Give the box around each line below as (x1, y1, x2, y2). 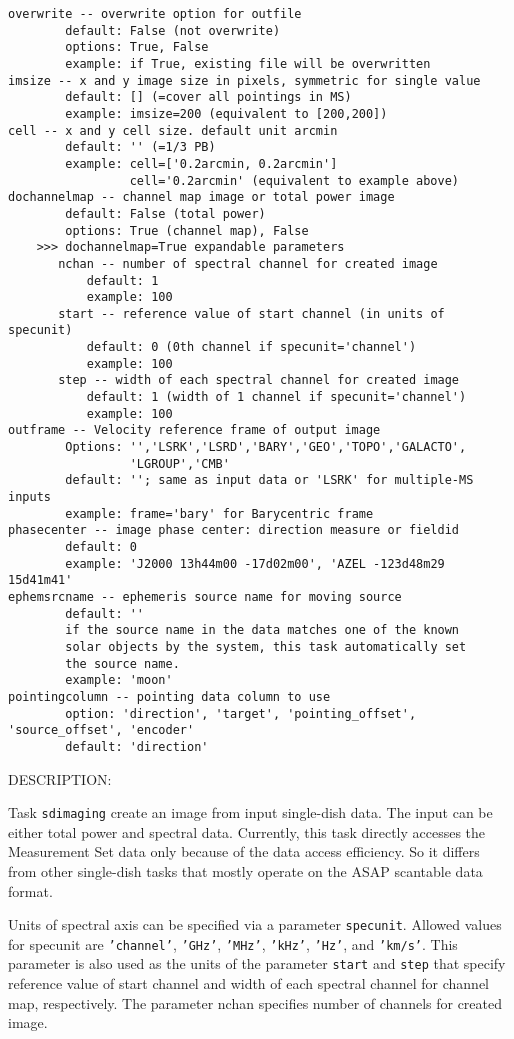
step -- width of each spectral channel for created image (58, 373, 460, 388)
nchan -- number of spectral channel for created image (58, 256, 438, 271)
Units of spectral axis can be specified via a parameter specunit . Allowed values (8, 914, 502, 935)
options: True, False (65, 40, 209, 55)
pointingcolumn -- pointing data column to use (8, 689, 331, 704)
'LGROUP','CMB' (129, 456, 230, 471)
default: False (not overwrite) (65, 23, 281, 38)
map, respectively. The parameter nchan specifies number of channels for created (8, 992, 503, 1013)
